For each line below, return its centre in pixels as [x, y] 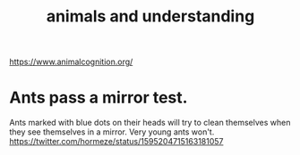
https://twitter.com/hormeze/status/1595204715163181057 [116, 142]
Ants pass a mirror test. [99, 98]
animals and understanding [150, 16]
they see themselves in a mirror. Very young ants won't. [112, 132]
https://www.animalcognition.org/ [71, 62]
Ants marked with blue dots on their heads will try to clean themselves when [150, 123]
